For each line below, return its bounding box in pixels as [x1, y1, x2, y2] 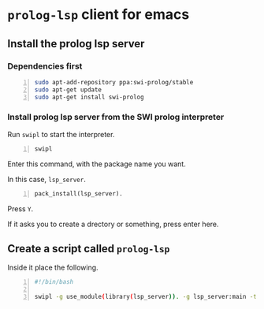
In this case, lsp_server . [7, 174, 86, 184]
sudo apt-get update [34, 85, 102, 94]
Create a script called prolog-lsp [7, 242, 170, 255]
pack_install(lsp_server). [34, 189, 123, 198]
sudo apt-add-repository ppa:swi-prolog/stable [34, 78, 194, 86]
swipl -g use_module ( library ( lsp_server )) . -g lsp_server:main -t [34, 293, 258, 301]
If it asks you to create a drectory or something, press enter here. [7, 219, 219, 229]
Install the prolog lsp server [7, 37, 145, 50]
